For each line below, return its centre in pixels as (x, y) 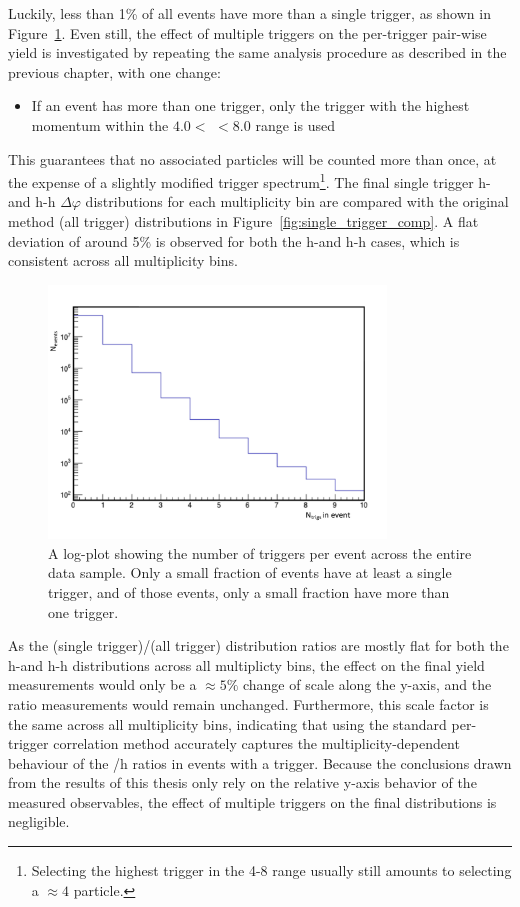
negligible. (39, 821)
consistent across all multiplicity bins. (123, 260)
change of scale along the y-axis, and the (367, 684)
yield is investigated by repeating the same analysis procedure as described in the (257, 52)
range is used (295, 124)
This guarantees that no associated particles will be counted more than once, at (252, 158)
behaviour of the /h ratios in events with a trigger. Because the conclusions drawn (260, 762)
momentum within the (100, 124)
